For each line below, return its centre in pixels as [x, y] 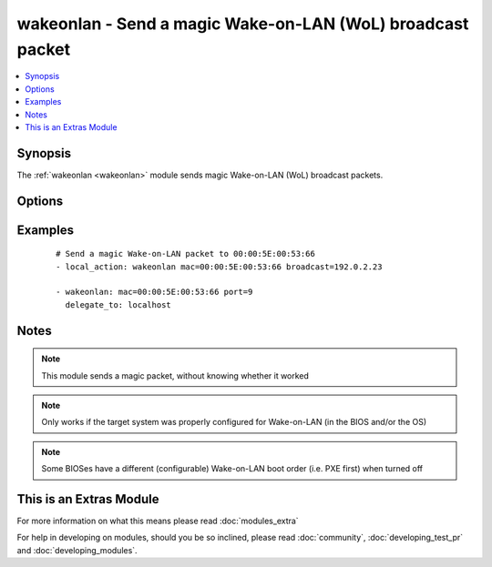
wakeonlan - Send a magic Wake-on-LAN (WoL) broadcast [243, 24]
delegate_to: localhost [118, 304]
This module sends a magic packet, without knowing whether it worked [175, 375]
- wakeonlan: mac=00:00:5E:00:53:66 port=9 [154, 292]
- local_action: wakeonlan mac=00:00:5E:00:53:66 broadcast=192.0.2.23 [219, 267]
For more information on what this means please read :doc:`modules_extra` [158, 521]
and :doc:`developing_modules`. [77, 550]
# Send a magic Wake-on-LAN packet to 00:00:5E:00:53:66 [186, 254]
